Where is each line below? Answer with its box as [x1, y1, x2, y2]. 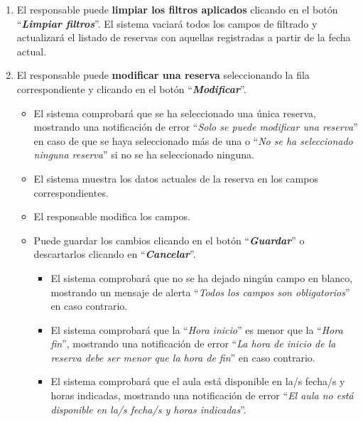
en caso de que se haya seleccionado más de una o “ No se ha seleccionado [33, 133, 353, 148]
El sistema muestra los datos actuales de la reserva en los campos [33, 171, 318, 185]
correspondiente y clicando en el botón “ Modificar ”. [16, 81, 246, 96]
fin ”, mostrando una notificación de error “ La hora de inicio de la [50, 336, 336, 351]
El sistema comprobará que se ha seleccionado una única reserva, [33, 105, 316, 120]
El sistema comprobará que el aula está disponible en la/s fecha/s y [50, 374, 345, 389]
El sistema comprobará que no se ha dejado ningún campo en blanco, [50, 270, 353, 285]
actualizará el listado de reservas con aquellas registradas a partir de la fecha [16, 30, 351, 45]
